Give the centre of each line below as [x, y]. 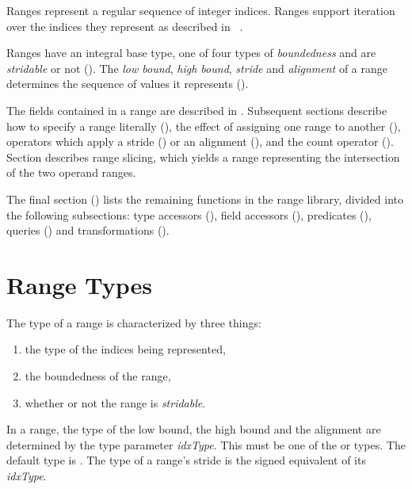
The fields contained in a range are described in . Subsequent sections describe [197, 110]
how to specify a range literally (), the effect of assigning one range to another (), [204, 126]
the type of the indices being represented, [125, 349]
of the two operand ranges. [71, 172]
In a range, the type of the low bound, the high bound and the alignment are [194, 429]
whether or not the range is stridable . [115, 402]
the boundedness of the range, [98, 376]
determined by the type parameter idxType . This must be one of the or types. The [206, 444]
